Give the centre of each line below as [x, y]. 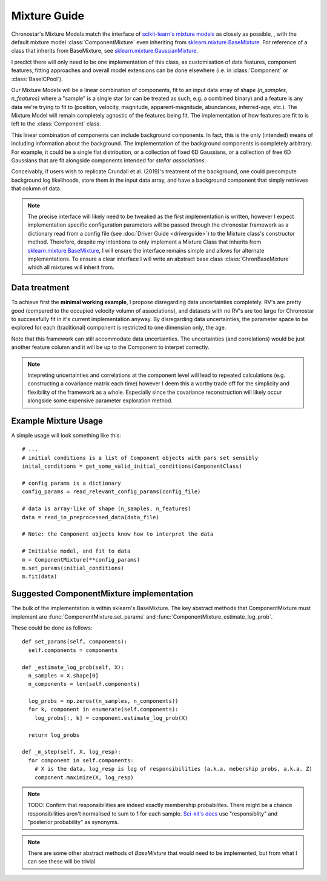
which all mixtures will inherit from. [71, 267]
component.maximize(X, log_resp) [84, 777]
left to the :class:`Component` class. [56, 124]
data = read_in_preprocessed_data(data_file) [91, 517]
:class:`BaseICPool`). [37, 79]
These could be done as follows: [52, 628]
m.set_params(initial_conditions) [73, 568]
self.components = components [73, 650]
